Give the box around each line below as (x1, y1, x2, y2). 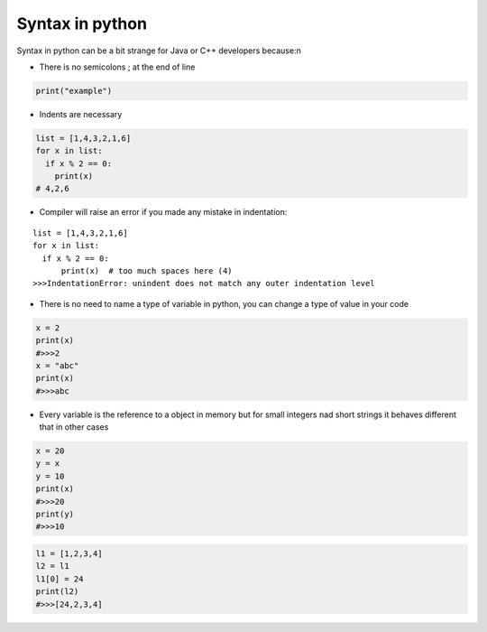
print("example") (35, 86, 113, 96)
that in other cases (39, 422, 109, 432)
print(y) (35, 509, 75, 519)
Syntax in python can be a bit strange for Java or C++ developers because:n (16, 45, 301, 56)
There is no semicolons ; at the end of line (39, 61, 196, 72)
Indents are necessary (39, 108, 123, 119)
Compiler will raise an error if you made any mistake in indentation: (39, 207, 288, 218)
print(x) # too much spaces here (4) (60, 266, 234, 275)
